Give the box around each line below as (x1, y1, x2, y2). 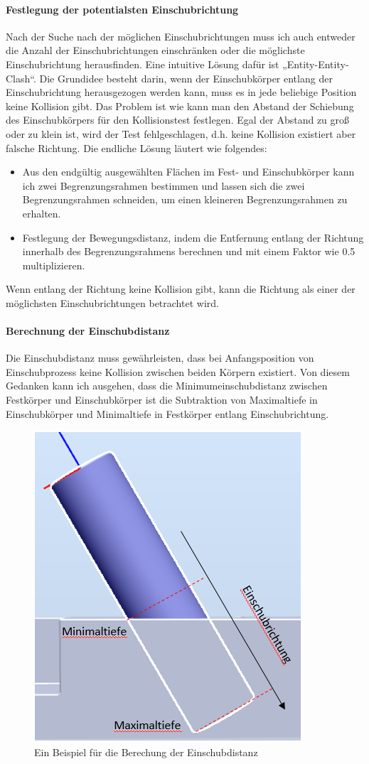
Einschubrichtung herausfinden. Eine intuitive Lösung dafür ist (6, 56, 279, 71)
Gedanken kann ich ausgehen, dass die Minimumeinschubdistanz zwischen (6, 378, 328, 393)
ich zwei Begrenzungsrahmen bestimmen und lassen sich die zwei (22, 178, 305, 193)
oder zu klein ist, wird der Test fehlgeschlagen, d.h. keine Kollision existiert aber (6, 126, 356, 141)
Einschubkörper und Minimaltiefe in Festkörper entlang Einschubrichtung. (6, 406, 329, 421)
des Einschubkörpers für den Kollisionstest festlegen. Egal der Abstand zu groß (6, 112, 350, 127)
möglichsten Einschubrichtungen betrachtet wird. (6, 295, 219, 310)
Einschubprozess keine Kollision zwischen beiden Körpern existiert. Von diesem (6, 364, 350, 379)
